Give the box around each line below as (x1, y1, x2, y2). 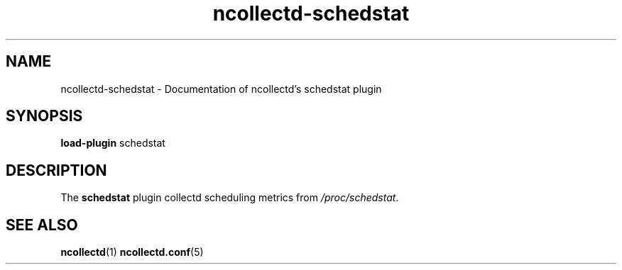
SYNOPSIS (6, 107, 83, 125)
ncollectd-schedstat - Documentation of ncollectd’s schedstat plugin (60, 82, 382, 95)
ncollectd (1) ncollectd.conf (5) (60, 246, 204, 259)
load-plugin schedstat (60, 137, 165, 150)
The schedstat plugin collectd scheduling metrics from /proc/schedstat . (60, 191, 399, 204)
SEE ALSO (6, 215, 78, 234)
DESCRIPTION (6, 161, 107, 179)
